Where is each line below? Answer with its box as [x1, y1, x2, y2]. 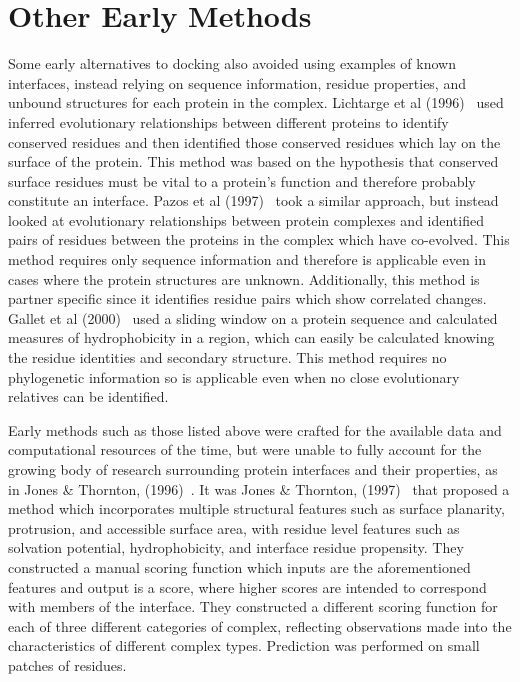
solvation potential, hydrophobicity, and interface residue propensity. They [8, 537, 464, 558]
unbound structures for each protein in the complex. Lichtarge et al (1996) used [8, 92, 504, 113]
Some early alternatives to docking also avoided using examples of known [8, 53, 456, 74]
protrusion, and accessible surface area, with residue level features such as [8, 517, 460, 538]
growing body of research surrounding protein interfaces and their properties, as [8, 459, 498, 479]
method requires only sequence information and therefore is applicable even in [8, 249, 487, 270]
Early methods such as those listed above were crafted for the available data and [8, 419, 502, 440]
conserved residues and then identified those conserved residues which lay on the [8, 131, 501, 152]
